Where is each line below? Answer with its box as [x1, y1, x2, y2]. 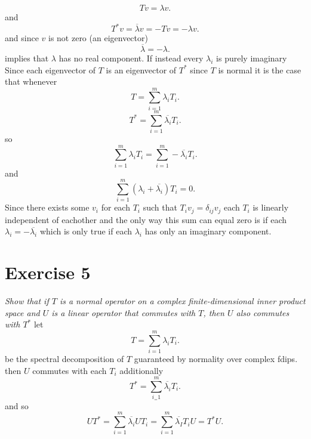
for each [101, 201, 130, 214]
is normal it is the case [218, 63, 301, 76]
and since [5, 32, 39, 44]
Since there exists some [5, 201, 90, 214]
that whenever [5, 75, 57, 88]
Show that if [5, 295, 49, 307]
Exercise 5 [5, 260, 91, 285]
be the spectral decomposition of [5, 353, 124, 365]
